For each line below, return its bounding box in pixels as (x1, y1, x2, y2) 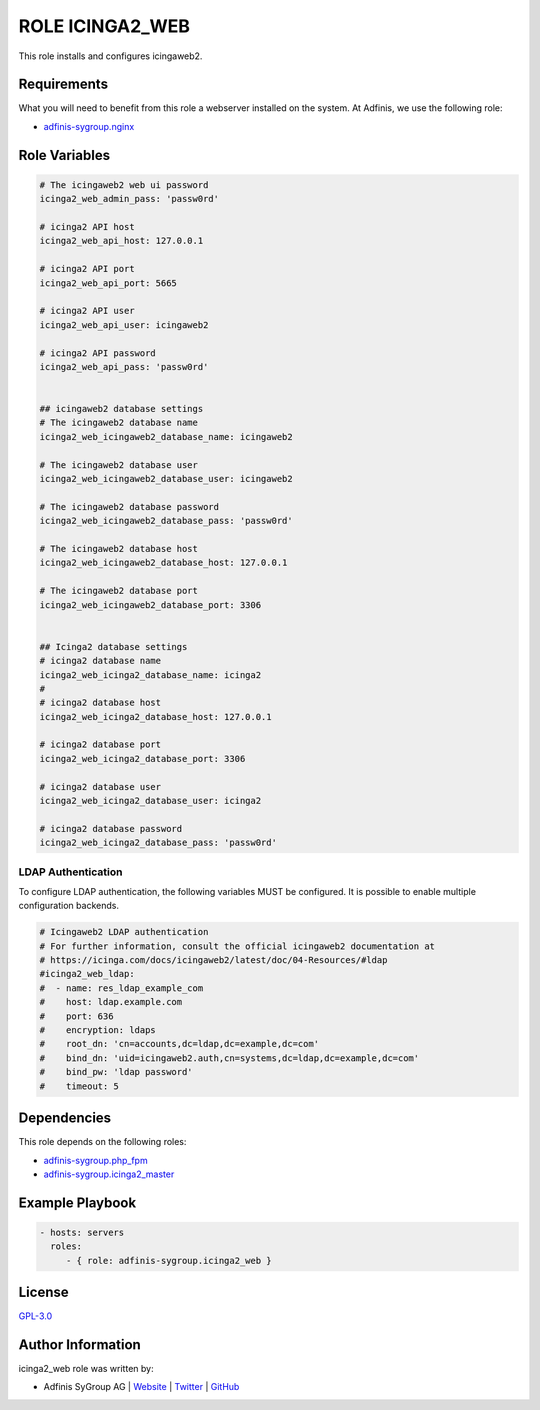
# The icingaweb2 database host (39, 543, 199, 554)
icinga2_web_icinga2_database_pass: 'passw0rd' (39, 837, 277, 849)
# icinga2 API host (39, 221, 135, 233)
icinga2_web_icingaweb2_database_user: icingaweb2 (39, 473, 294, 485)
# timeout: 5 (39, 1080, 120, 1092)
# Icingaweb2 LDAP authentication (39, 926, 209, 938)
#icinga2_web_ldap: (39, 968, 135, 980)
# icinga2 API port (39, 263, 135, 275)
